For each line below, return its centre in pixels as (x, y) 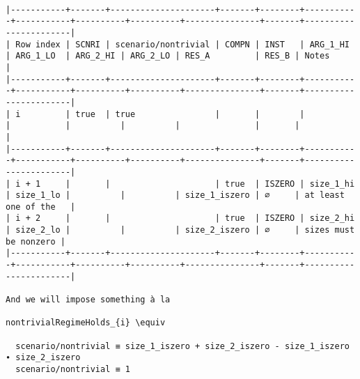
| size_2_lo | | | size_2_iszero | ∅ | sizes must (180, 230)
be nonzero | (36, 241)
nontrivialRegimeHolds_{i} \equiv (86, 323)
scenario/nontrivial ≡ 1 (73, 369)
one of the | (41, 207)
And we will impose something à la (88, 300)
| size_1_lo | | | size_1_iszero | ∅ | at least (175, 195)
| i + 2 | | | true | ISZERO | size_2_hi (180, 218)
